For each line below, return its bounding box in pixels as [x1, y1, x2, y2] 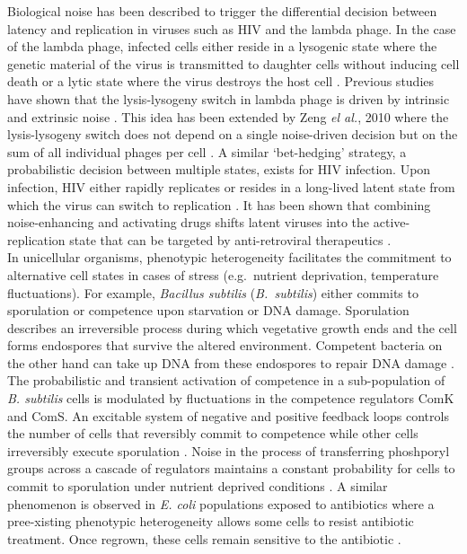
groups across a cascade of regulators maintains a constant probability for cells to [7, 459, 455, 478]
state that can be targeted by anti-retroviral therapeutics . [69, 230, 392, 249]
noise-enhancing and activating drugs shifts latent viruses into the [7, 213, 370, 232]
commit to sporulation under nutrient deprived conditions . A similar [7, 477, 388, 496]
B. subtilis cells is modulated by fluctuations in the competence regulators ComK [7, 389, 454, 408]
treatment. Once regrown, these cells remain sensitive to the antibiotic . [7, 529, 401, 548]
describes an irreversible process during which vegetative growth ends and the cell [7, 318, 457, 337]
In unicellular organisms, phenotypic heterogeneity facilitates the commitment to [7, 248, 452, 267]
